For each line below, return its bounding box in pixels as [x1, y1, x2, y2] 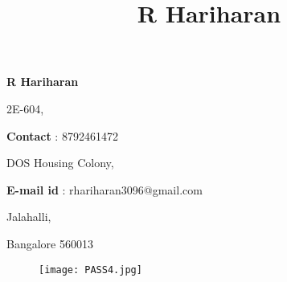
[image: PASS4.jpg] [39, 264, 142, 276]
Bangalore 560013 [6, 235, 93, 251]
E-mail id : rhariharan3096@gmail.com [6, 181, 203, 198]
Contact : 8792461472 [6, 127, 118, 144]
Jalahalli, [6, 208, 51, 225]
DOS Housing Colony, [6, 154, 114, 171]
